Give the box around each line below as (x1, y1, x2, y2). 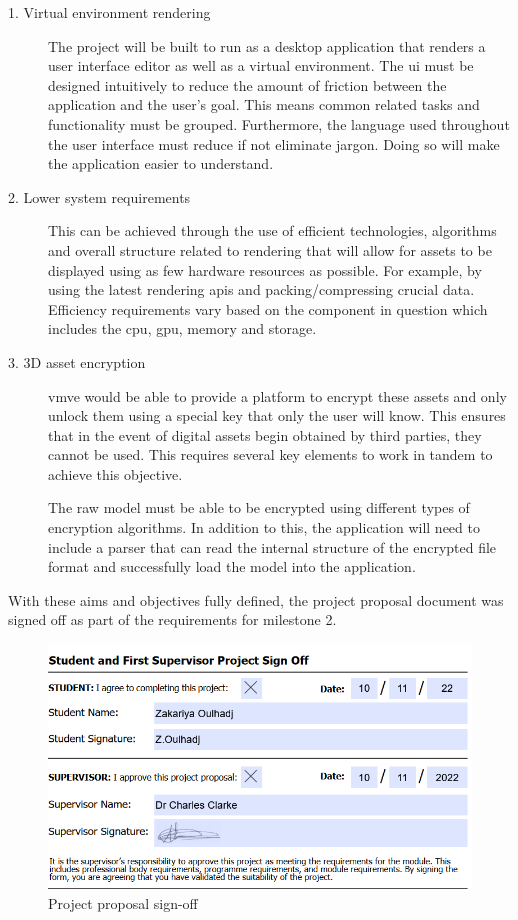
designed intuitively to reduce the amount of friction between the (48, 74, 447, 95)
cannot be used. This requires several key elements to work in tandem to (48, 444, 493, 465)
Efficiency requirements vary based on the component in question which (48, 298, 488, 319)
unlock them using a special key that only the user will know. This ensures (48, 405, 506, 426)
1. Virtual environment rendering (8, 2, 211, 22)
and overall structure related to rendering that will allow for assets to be (48, 239, 492, 260)
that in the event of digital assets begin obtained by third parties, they (48, 424, 482, 445)
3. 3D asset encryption (8, 351, 146, 372)
